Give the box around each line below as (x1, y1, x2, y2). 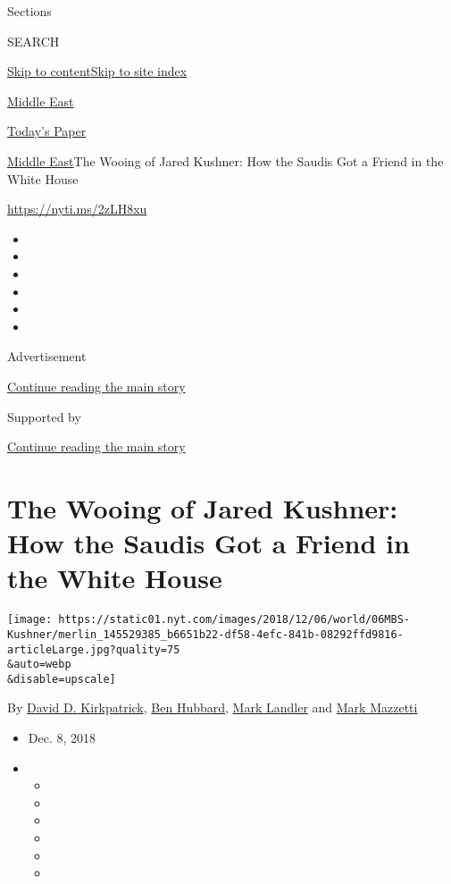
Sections (7, 2, 52, 20)
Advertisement (7, 347, 87, 366)
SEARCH (7, 31, 60, 50)
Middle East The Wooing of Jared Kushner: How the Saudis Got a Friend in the (7, 151, 444, 170)
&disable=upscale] (7, 672, 116, 686)
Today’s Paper (7, 122, 87, 140)
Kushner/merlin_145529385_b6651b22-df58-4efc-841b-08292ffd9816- (7, 627, 404, 641)
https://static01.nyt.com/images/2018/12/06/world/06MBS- (58, 613, 411, 627)
